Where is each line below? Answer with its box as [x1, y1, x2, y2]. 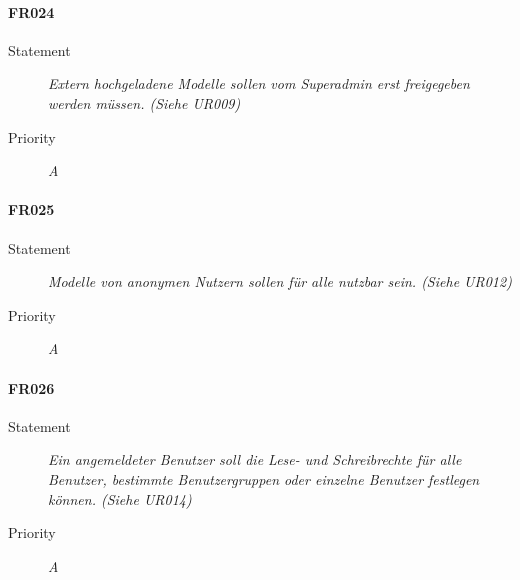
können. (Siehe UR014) [48, 488, 192, 509]
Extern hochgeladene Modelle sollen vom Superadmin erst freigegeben [48, 73, 470, 94]
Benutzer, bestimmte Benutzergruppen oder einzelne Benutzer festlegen [48, 468, 480, 489]
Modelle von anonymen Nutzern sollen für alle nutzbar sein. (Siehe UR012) [48, 271, 512, 292]
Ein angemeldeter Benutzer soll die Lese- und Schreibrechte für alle [48, 449, 462, 470]
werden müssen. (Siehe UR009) [48, 92, 241, 113]
